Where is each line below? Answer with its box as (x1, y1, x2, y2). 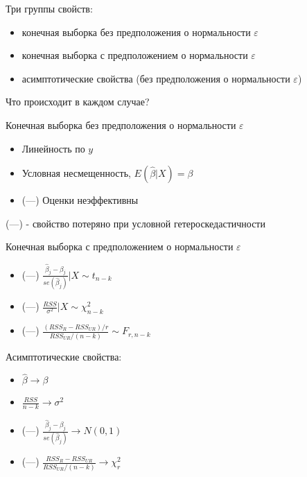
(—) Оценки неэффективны (21, 193, 139, 207)
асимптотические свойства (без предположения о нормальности (21, 71, 290, 85)
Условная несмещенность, (21, 166, 131, 180)
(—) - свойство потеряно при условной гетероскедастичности (6, 216, 265, 230)
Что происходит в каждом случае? (6, 94, 150, 109)
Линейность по (21, 141, 85, 155)
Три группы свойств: (6, 1, 93, 15)
